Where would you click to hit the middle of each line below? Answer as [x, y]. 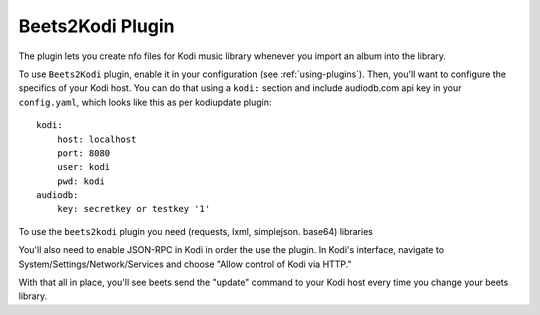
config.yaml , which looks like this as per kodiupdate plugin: [145, 102]
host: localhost [96, 139]
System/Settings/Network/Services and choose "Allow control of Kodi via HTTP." [185, 264]
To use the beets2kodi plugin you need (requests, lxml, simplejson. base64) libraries [196, 231]
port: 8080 [83, 153]
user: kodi [83, 167]
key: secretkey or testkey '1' [133, 209]
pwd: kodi [80, 181]
